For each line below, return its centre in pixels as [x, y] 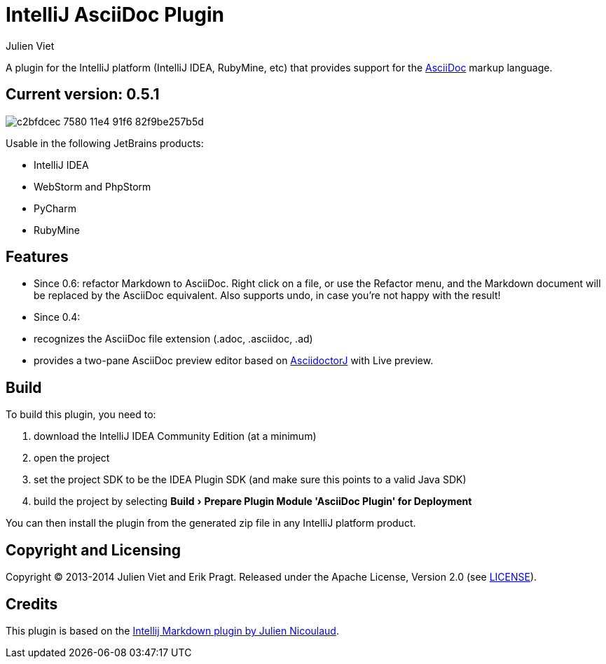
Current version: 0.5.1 [83, 95]
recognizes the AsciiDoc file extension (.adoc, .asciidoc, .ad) [173, 339]
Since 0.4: [57, 317]
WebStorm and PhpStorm [92, 186]
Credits [32, 604]
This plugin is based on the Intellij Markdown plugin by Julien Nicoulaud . [172, 630]
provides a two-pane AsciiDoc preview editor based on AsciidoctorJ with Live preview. [234, 361]
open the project [72, 458]
